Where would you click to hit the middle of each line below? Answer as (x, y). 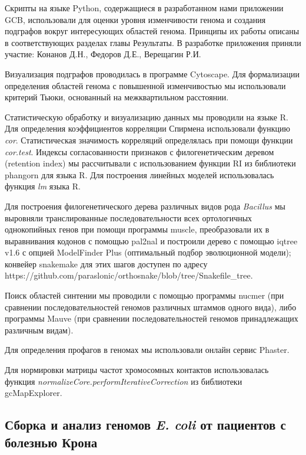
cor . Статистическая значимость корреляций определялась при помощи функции (149, 140)
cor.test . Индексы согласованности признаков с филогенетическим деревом (139, 151)
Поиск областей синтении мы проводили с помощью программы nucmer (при (144, 295)
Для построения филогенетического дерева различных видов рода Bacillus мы (145, 206)
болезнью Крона (51, 442)
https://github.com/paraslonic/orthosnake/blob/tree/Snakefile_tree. (129, 275)
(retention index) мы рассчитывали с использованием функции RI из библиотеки (150, 163)
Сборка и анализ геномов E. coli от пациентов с (145, 425)
